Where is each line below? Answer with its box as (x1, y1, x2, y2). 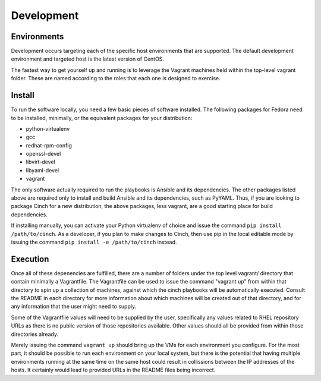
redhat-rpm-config (26, 141, 73, 149)
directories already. (11, 330, 59, 338)
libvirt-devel (26, 158, 56, 166)
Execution (11, 254, 49, 264)
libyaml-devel (26, 166, 59, 174)
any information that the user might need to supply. (11, 303, 137, 310)
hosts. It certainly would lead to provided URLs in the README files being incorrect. (11, 366, 216, 374)
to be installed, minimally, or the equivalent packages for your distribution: (11, 114, 193, 121)
